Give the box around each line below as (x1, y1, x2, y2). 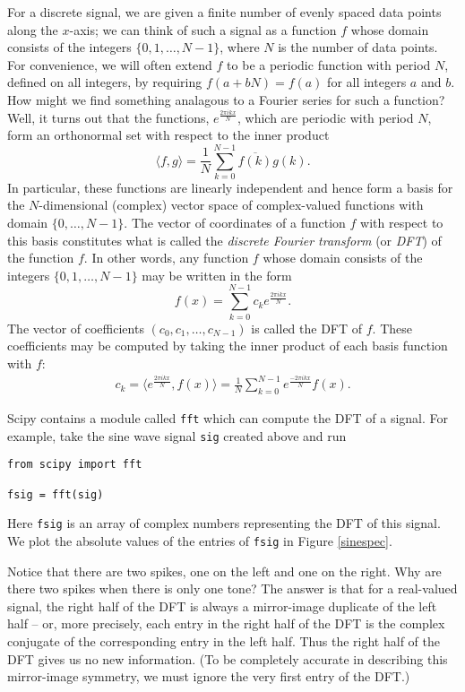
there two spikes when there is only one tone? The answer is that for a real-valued (7, 579, 458, 598)
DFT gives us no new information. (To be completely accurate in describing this (7, 649, 448, 668)
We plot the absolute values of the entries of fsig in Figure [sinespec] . (7, 532, 392, 550)
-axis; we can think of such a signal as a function (69, 20, 337, 39)
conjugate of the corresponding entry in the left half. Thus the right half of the (7, 632, 440, 651)
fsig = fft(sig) (7, 488, 104, 501)
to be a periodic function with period (227, 55, 431, 74)
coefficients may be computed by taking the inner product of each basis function (7, 336, 448, 355)
